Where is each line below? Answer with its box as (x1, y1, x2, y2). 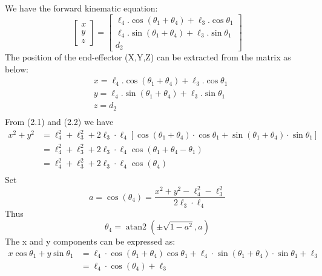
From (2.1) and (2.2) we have (5, 115, 114, 127)
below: (5, 62, 28, 75)
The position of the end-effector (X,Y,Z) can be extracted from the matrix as (5, 51, 291, 63)
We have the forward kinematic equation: (5, 2, 158, 14)
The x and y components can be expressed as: (5, 235, 176, 248)
